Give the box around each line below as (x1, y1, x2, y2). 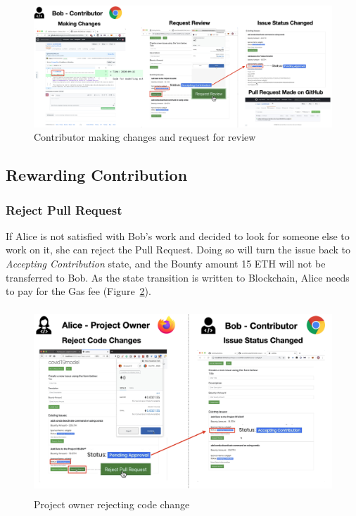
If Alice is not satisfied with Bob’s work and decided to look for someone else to (6, 228, 350, 243)
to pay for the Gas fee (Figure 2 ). (6, 284, 151, 298)
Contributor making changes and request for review (34, 130, 256, 144)
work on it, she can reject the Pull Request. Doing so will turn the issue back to (6, 242, 350, 257)
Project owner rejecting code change (34, 496, 190, 511)
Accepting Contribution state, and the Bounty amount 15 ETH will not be (6, 256, 326, 271)
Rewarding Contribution (6, 164, 188, 186)
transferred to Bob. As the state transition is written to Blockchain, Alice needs (6, 270, 350, 284)
